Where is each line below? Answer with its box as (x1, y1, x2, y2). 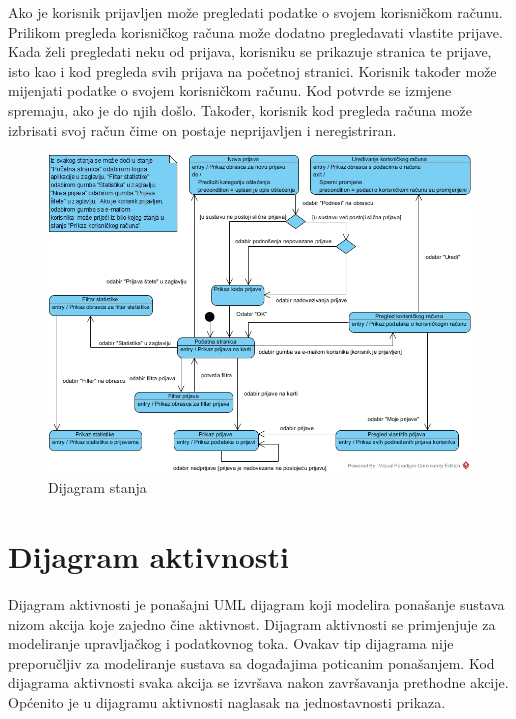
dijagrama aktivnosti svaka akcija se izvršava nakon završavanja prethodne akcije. (8, 672, 509, 693)
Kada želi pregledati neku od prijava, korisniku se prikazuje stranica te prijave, (8, 41, 492, 62)
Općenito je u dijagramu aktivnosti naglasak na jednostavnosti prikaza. (8, 692, 446, 713)
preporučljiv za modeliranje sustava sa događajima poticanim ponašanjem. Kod (8, 652, 495, 673)
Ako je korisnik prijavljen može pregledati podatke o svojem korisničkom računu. (8, 2, 503, 22)
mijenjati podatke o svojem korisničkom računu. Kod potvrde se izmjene (8, 80, 452, 101)
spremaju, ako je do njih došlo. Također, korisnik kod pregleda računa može (8, 99, 473, 120)
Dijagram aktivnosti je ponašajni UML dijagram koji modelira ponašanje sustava (8, 594, 505, 615)
